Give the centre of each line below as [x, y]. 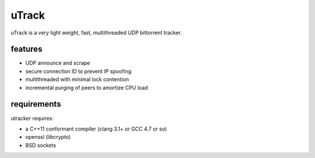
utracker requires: [32, 118]
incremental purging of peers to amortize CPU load [87, 87]
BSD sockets [41, 145]
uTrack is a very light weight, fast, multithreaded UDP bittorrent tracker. [96, 33]
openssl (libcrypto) [48, 137]
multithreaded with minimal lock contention [77, 79]
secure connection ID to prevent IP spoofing [78, 71]
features [27, 49]
